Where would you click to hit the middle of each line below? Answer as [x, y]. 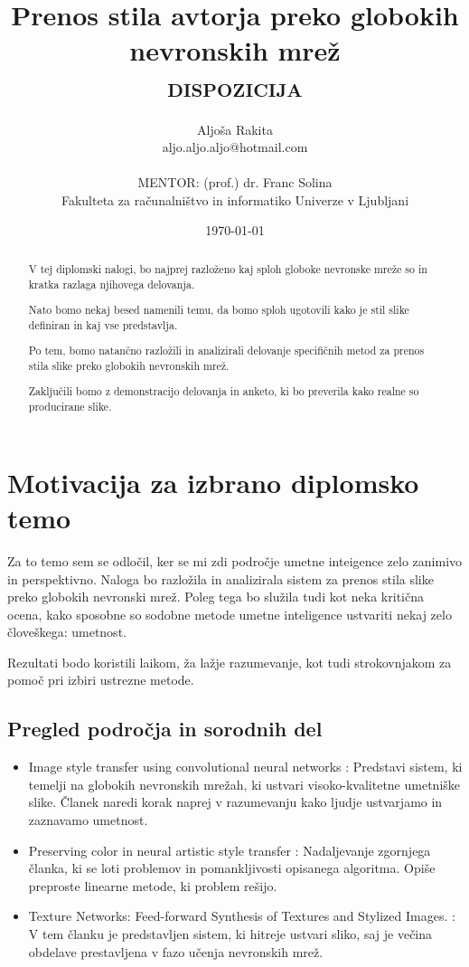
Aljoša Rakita [235, 129]
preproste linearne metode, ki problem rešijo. [153, 885]
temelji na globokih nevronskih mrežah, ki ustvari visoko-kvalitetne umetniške [244, 784]
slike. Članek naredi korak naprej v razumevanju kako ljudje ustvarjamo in [235, 802]
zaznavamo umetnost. [88, 820]
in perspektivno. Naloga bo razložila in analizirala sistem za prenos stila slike [220, 578]
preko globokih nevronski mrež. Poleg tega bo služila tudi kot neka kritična [216, 597]
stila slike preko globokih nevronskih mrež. [129, 365]
